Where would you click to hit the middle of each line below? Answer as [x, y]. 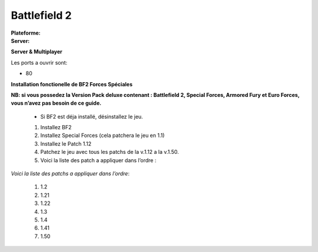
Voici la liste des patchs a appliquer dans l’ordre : [70, 174]
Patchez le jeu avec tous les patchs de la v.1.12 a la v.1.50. [110, 152]
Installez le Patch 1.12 [66, 143]
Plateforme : [26, 33]
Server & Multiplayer [37, 52]
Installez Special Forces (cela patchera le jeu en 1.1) [102, 136]
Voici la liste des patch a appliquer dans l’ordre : [98, 160]
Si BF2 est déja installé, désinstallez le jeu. [92, 116]
